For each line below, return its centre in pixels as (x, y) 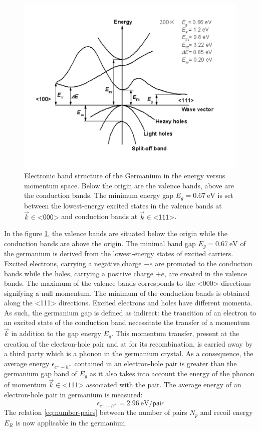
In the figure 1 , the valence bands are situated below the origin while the (116, 233)
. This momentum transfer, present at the (175, 333)
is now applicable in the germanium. (71, 422)
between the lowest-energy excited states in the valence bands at (123, 205)
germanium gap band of (41, 373)
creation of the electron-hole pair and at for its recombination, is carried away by (128, 343)
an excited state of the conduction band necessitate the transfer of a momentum (127, 322)
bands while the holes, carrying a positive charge (79, 273)
